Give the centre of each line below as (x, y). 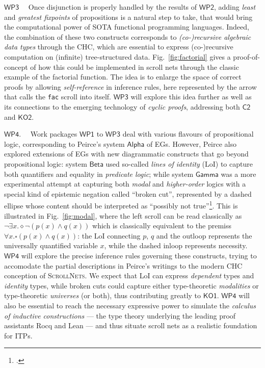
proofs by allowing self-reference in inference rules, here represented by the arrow (130, 86)
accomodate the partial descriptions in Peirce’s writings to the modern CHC (123, 265)
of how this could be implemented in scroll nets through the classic (135, 67)
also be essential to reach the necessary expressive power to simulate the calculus (130, 305)
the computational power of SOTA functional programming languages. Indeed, (127, 27)
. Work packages (48, 134)
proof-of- (246, 56)
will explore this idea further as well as (191, 97)
